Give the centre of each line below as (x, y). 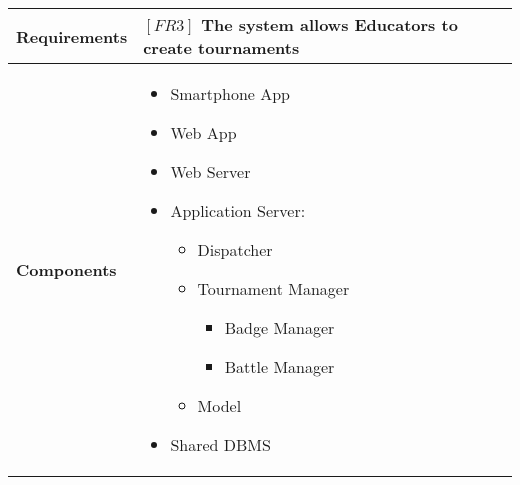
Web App (203, 132)
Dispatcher (235, 249)
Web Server (210, 171)
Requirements (72, 36)
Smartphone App (230, 93)
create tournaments (221, 47)
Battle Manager (279, 366)
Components (66, 269)
